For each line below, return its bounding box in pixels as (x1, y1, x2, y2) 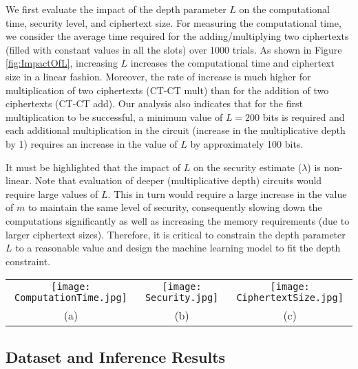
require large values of (6, 186, 98, 201)
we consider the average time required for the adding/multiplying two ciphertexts (6, 29, 349, 43)
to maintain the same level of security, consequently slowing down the (28, 200, 322, 214)
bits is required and (262, 109, 345, 124)
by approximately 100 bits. (190, 136, 304, 150)
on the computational (239, 2, 330, 16)
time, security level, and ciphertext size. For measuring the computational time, (6, 15, 341, 30)
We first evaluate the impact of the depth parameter (6, 2, 227, 16)
